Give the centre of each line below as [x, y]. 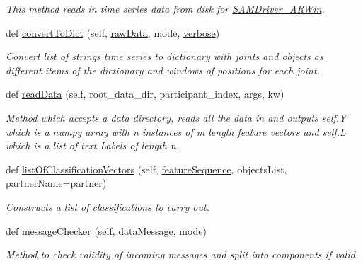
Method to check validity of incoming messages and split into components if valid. [182, 254]
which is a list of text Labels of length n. [93, 145]
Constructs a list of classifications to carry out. [108, 206]
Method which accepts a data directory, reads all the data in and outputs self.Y [176, 117]
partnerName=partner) [56, 183]
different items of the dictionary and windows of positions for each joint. [163, 70]
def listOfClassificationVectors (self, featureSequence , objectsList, [146, 169]
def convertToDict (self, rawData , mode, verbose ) [113, 32]
